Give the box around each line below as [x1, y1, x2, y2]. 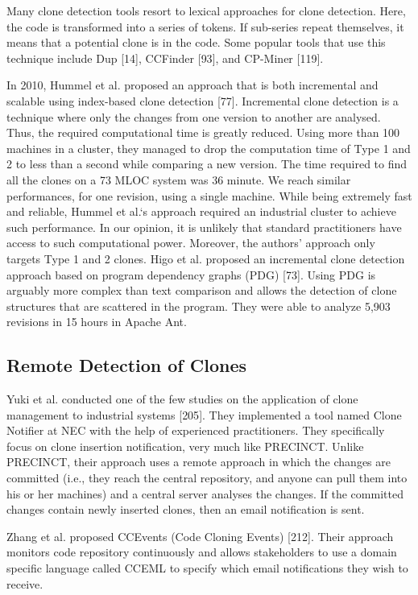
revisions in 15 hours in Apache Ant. [6, 313, 187, 330]
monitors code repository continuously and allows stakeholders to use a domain [6, 543, 397, 560]
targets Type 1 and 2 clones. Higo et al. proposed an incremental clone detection [6, 250, 405, 267]
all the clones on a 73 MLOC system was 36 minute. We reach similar [6, 171, 351, 188]
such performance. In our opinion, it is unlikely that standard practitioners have [6, 218, 402, 235]
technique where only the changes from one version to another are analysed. [6, 108, 381, 125]
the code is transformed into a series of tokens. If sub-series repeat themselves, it [6, 18, 404, 35]
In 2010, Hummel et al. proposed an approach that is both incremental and [6, 76, 379, 93]
